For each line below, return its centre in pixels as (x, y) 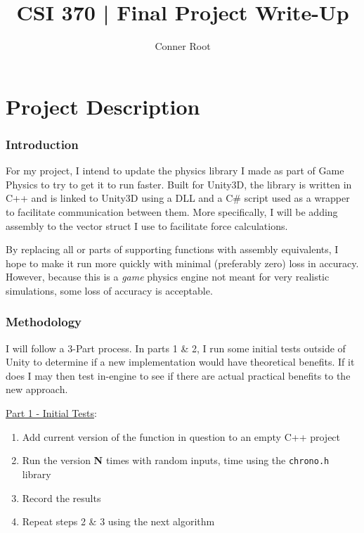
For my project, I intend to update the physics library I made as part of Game (175, 171)
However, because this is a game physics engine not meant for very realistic (168, 277)
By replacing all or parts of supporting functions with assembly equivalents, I (172, 249)
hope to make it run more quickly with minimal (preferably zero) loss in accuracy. (182, 263)
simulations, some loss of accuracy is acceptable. (109, 290)
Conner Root (183, 46)
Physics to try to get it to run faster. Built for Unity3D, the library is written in (179, 184)
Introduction (42, 144)
